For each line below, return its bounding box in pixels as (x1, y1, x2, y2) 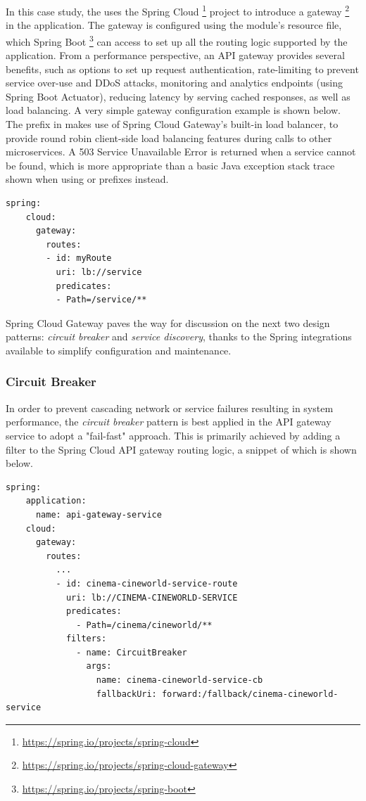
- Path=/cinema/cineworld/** (76, 620, 213, 630)
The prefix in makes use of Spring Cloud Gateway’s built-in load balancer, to (6, 117, 339, 132)
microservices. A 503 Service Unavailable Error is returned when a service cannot (6, 144, 356, 159)
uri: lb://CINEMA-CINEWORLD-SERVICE (65, 592, 238, 603)
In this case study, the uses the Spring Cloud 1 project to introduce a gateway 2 (6, 2, 350, 18)
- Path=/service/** (56, 295, 147, 305)
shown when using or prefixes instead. (6, 172, 169, 186)
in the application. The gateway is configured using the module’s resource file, (6, 18, 342, 32)
